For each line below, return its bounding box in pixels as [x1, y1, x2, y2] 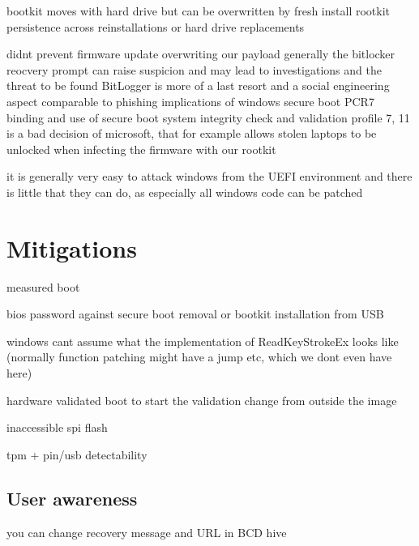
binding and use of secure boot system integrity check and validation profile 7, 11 [6, 109, 410, 126]
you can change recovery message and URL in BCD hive [6, 523, 287, 540]
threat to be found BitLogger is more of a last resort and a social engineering [6, 77, 390, 94]
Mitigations [6, 231, 137, 264]
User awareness [6, 485, 138, 510]
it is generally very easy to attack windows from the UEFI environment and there [6, 168, 413, 185]
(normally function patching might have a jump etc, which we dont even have [6, 348, 392, 365]
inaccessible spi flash [6, 419, 108, 436]
